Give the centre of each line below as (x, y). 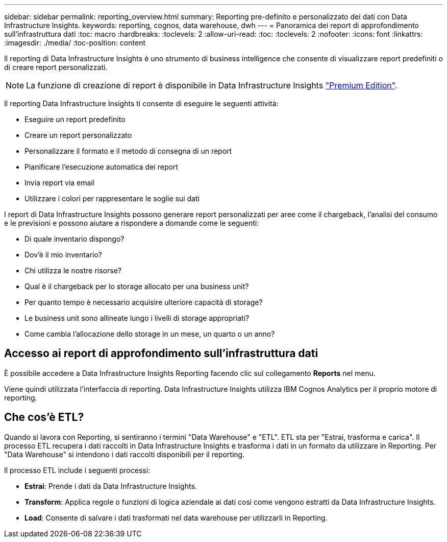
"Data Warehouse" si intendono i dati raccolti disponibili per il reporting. (125, 454)
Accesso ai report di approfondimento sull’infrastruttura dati (161, 354)
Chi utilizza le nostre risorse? (73, 270)
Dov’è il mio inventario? (64, 255)
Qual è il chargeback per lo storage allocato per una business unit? (137, 286)
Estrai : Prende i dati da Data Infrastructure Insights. (111, 486)
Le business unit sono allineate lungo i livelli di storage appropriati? (137, 318)
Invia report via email (60, 183)
